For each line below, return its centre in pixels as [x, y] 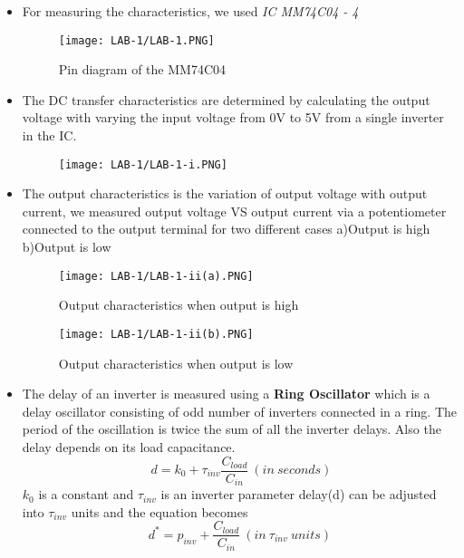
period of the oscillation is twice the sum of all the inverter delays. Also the [232, 429]
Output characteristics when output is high [179, 305]
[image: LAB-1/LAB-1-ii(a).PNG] [156, 276]
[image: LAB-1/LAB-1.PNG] [136, 40]
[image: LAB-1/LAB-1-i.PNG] [143, 164]
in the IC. [49, 135]
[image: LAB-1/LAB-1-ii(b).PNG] [156, 334]
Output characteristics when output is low [176, 363]
